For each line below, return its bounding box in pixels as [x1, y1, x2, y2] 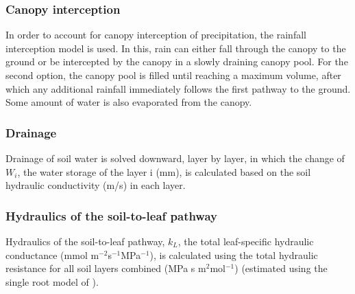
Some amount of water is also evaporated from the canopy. [5, 95, 252, 109]
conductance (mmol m [5, 247, 99, 262]
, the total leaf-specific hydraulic [177, 234, 314, 248]
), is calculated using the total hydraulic [149, 247, 318, 262]
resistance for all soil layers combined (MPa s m [5, 261, 206, 275]
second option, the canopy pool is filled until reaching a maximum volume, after [5, 68, 341, 82]
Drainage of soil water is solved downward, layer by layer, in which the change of [5, 151, 345, 165]
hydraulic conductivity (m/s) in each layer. [5, 178, 186, 192]
